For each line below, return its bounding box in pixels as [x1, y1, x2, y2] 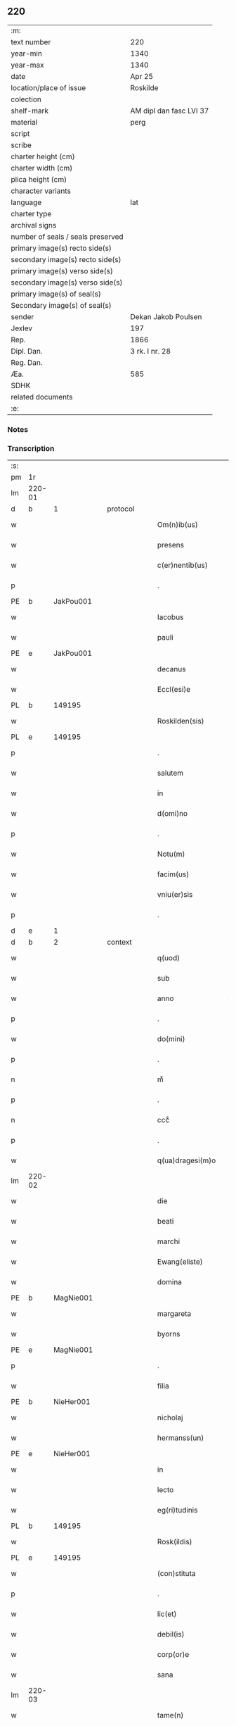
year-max [11, 60, 44, 70]
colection [11, 94, 42, 104]
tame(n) [157, 1711, 184, 1720]
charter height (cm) [11, 151, 75, 161]
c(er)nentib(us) [157, 560, 209, 570]
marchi [157, 1236, 181, 1246]
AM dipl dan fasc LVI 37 [130, 106, 209, 116]
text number [11, 37, 51, 46]
